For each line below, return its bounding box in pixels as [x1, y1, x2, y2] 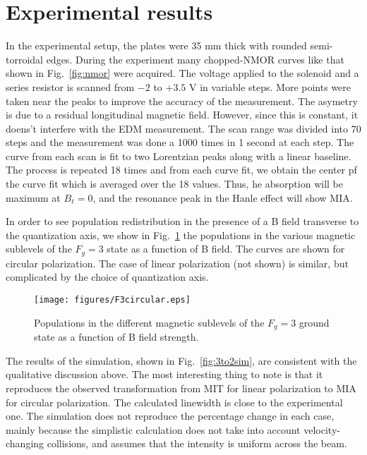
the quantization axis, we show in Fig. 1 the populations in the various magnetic [6, 227, 356, 242]
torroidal [6, 51, 43, 66]
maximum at [6, 190, 61, 205]
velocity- [303, 422, 340, 437]
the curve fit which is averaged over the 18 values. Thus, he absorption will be [6, 176, 343, 191]
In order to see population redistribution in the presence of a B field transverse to [6, 214, 359, 229]
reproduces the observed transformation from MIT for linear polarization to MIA [6, 380, 356, 395]
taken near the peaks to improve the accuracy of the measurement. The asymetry [6, 93, 358, 108]
